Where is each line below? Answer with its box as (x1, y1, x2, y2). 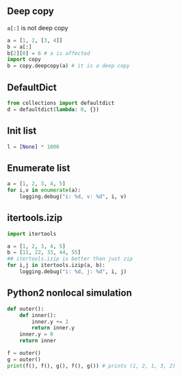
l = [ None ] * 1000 (7, 143, 60, 150)
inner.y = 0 (19, 331, 53, 338)
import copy (7, 56, 41, 63)
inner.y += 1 (31, 318, 69, 325)
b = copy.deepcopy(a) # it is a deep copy (7, 62, 130, 69)
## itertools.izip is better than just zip (7, 255, 133, 263)
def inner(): (19, 312, 57, 318)
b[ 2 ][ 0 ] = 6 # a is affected (7, 49, 90, 57)
